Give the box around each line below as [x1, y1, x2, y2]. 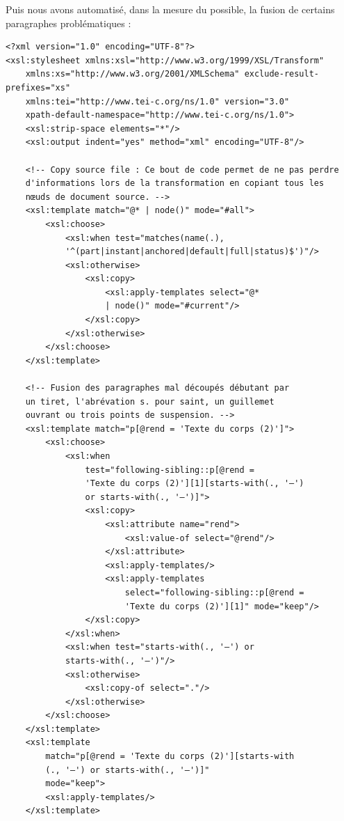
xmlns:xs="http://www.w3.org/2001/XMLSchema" [25, 69, 240, 79]
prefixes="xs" [6, 82, 71, 93]
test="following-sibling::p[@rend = [85, 464, 254, 475]
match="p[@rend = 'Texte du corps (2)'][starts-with [45, 751, 295, 762]
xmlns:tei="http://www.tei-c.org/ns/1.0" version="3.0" [25, 96, 290, 107]
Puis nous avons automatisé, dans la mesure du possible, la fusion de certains [6, 2, 335, 16]
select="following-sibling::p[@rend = [124, 587, 304, 597]
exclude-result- [244, 69, 320, 79]
